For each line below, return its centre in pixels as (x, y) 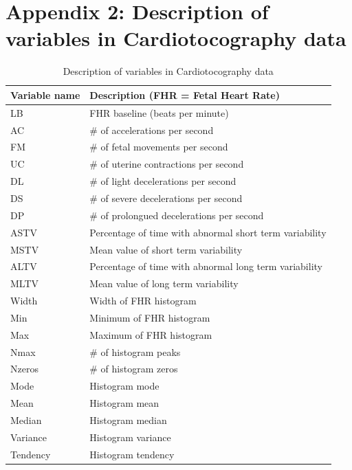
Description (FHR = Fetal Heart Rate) (185, 94)
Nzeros (24, 369)
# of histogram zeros (134, 369)
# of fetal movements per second (159, 147)
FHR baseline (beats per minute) (159, 112)
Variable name (45, 94)
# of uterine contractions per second (167, 164)
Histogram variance (130, 437)
